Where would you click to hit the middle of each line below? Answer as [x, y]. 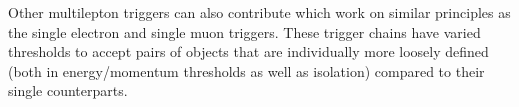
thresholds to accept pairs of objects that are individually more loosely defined [248, 51]
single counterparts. [68, 90]
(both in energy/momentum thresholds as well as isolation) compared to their [246, 70]
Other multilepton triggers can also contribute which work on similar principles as [259, 12]
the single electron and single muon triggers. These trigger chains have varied [244, 31]
